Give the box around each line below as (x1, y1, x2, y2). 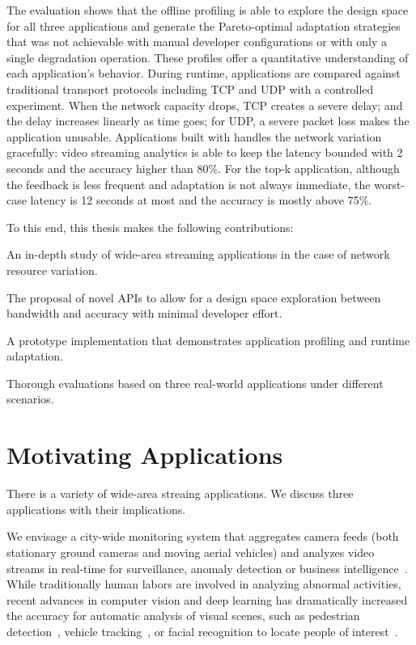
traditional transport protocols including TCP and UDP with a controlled (6, 80, 374, 97)
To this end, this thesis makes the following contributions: (6, 218, 294, 235)
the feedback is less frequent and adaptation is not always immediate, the (6, 175, 371, 192)
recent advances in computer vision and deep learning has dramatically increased (6, 591, 408, 608)
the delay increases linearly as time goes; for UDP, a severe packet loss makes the (6, 112, 410, 129)
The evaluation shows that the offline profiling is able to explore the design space (6, 2, 409, 18)
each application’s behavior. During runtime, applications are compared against (6, 65, 401, 82)
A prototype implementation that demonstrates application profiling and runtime (6, 331, 410, 348)
